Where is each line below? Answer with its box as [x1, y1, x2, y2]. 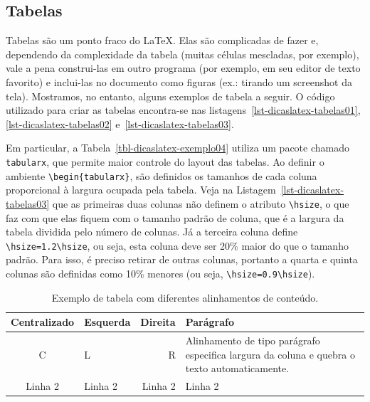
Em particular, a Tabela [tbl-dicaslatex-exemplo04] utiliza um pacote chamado [6, 140, 349, 155]
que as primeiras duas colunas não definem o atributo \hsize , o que [52, 196, 349, 211]
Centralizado [11, 314, 75, 329]
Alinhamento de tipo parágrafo [185, 333, 320, 348]
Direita [140, 314, 176, 329]
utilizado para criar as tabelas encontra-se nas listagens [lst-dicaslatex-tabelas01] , [6, 102, 361, 117]
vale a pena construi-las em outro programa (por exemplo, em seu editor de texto [6, 60, 361, 75]
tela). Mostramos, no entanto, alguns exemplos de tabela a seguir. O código [6, 88, 335, 103]
